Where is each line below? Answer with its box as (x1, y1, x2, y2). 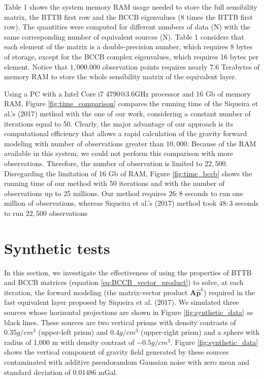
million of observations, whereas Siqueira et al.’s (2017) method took (4, 198, 217, 208)
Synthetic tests (4, 237, 110, 258)
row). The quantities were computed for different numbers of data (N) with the (4, 21, 250, 32)
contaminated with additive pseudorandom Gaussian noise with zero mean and (4, 356, 250, 367)
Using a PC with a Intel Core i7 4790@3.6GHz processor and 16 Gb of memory (4, 88, 251, 99)
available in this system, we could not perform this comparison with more (4, 148, 233, 159)
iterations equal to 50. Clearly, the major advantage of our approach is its (4, 118, 234, 129)
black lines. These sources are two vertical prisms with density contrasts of (4, 317, 236, 327)
